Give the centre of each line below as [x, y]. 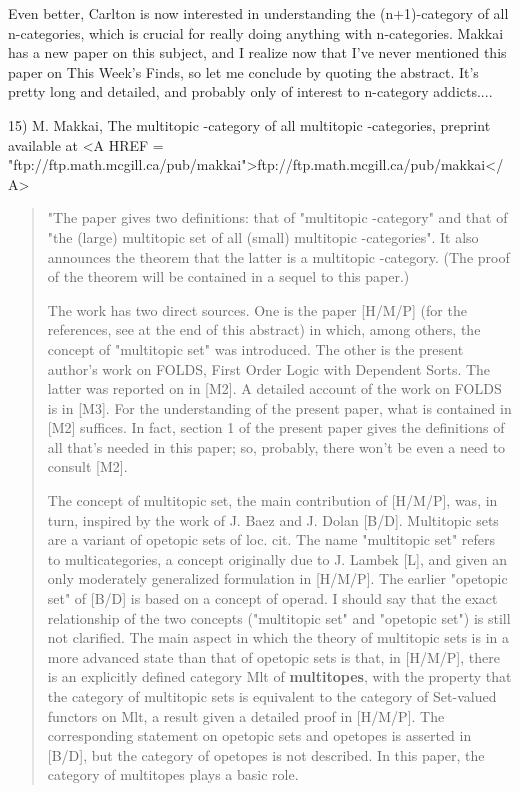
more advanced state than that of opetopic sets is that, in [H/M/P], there [273, 656]
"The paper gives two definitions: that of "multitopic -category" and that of [277, 217]
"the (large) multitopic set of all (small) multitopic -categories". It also [263, 236]
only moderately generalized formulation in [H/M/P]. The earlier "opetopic [277, 578]
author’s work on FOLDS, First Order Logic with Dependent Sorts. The [269, 368]
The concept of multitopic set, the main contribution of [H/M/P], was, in [272, 500]
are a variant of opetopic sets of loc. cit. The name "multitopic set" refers [271, 539]
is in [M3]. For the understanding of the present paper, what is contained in [279, 407]
